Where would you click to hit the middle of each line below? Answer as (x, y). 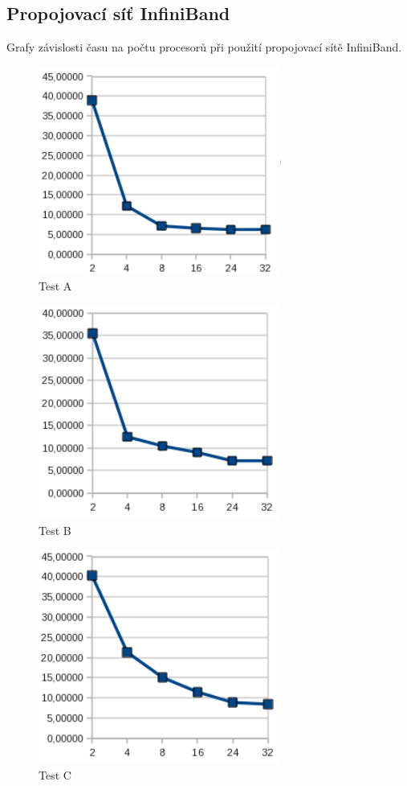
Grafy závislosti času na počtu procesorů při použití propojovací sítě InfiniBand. (204, 47)
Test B (55, 530)
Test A (55, 285)
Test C (55, 774)
